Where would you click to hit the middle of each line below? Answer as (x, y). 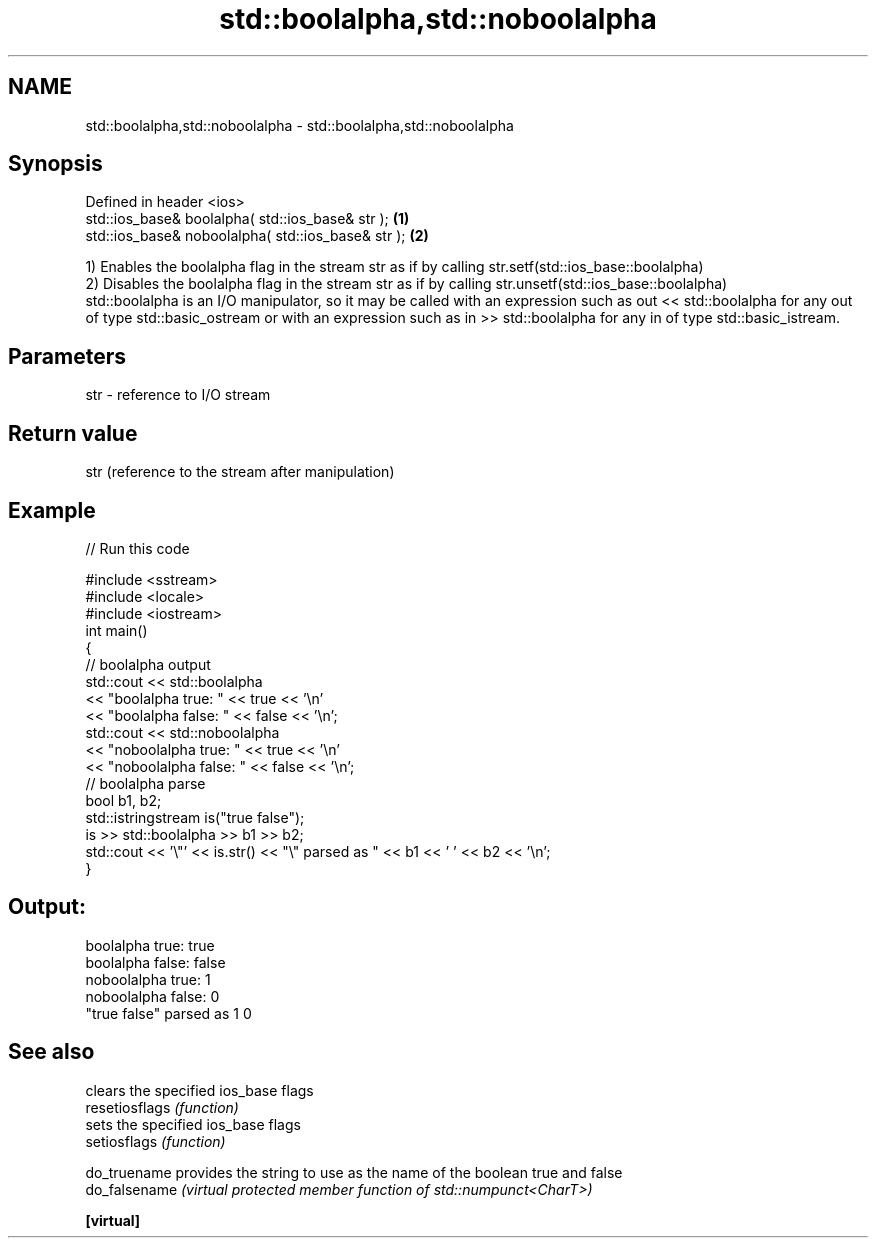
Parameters (67, 356)
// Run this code (137, 548)
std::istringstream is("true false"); (195, 817)
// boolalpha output (148, 664)
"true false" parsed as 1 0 (168, 1013)
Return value (73, 433)
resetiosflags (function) (162, 1107)
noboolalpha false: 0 (152, 996)
